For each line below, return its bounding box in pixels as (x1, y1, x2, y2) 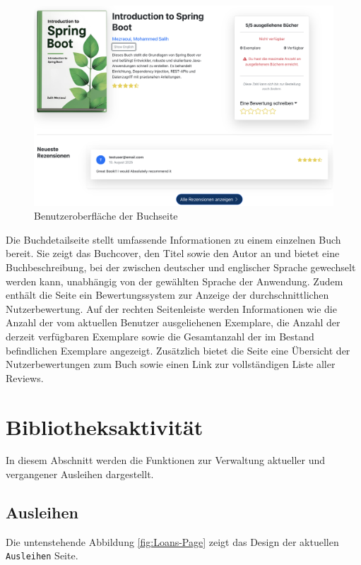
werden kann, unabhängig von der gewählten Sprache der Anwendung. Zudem (6, 273, 343, 288)
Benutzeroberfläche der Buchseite (34, 208, 178, 223)
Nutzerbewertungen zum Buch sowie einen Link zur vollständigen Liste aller (6, 357, 336, 371)
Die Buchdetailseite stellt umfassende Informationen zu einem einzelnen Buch (6, 232, 341, 246)
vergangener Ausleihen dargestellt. (6, 467, 154, 482)
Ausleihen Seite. (6, 548, 78, 563)
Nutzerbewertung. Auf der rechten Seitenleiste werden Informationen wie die (6, 301, 337, 316)
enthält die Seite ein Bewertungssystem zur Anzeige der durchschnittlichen (6, 287, 329, 302)
